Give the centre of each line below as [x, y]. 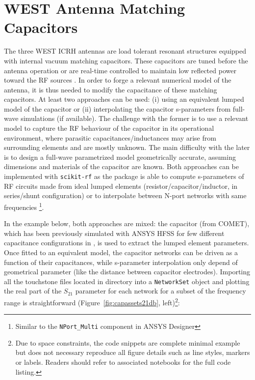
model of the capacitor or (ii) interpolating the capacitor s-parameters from [117, 108]
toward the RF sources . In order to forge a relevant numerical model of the [118, 80]
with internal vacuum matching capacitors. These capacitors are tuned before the [126, 60]
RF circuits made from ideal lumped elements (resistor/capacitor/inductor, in [121, 186]
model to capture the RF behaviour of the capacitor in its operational [109, 128]
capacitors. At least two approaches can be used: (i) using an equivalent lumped [124, 99]
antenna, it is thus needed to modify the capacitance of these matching [111, 89]
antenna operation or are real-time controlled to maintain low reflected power [120, 70]
